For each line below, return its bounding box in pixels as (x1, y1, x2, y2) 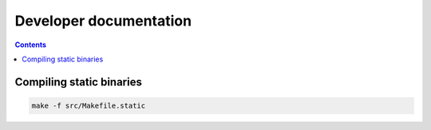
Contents (14, 40, 47, 49)
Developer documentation (14, 12, 192, 30)
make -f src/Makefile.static (31, 100, 146, 110)
